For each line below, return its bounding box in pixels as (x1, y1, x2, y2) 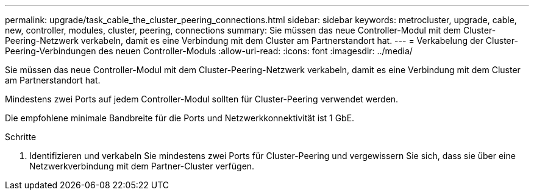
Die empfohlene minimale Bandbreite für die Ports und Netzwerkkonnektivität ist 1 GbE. (5, 113, 355, 123)
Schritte (5, 132, 37, 142)
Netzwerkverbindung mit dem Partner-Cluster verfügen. (29, 161, 255, 171)
